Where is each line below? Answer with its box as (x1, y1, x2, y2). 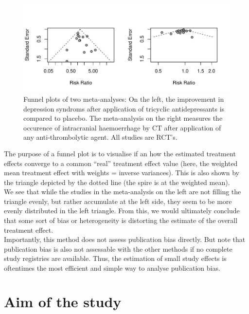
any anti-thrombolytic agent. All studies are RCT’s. (23, 132, 178, 142)
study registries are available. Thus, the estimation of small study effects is (4, 253, 227, 263)
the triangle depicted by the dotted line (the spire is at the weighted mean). (4, 177, 230, 187)
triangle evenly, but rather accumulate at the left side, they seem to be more (4, 196, 232, 206)
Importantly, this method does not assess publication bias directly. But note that (4, 234, 246, 244)
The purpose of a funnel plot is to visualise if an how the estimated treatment (4, 148, 236, 158)
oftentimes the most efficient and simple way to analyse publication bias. (4, 263, 220, 273)
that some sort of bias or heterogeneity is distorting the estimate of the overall (4, 215, 238, 225)
